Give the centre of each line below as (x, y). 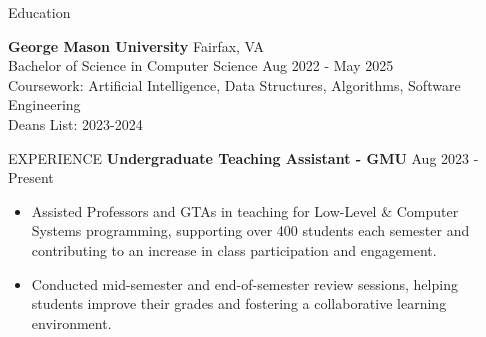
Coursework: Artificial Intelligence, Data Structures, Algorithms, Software (234, 84)
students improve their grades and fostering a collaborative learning (239, 303)
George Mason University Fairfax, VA (136, 45)
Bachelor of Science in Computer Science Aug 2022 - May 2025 (201, 65)
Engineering (44, 104)
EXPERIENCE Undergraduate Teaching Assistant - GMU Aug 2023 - (243, 157)
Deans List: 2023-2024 (75, 123)
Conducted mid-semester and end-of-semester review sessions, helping (244, 283)
